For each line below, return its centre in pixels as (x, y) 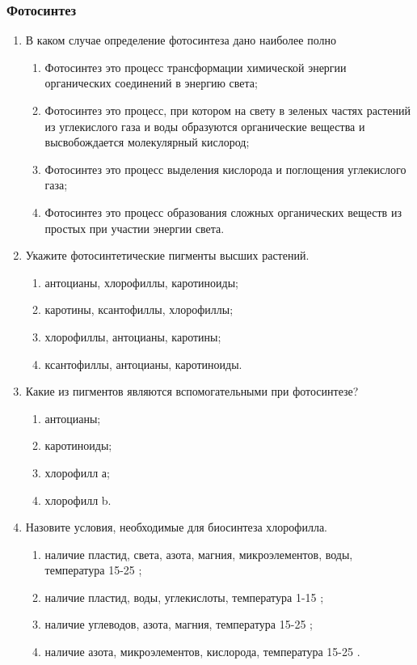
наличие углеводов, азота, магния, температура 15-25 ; (179, 624)
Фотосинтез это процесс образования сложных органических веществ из (223, 212)
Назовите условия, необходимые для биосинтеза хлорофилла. (176, 527)
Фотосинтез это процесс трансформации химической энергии (196, 67)
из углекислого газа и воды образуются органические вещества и (205, 126)
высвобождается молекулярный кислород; (147, 142)
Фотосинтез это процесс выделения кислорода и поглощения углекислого (225, 169)
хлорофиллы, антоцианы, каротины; (133, 336)
